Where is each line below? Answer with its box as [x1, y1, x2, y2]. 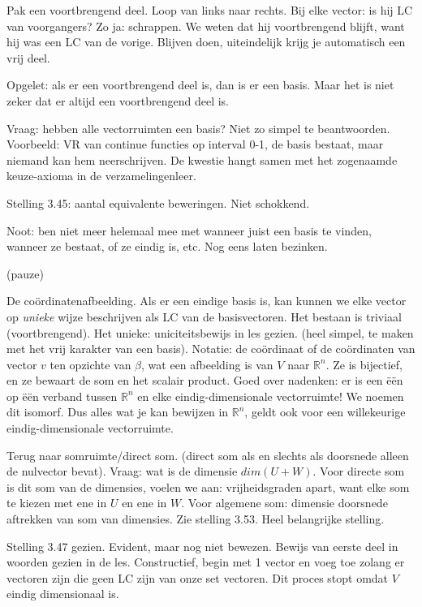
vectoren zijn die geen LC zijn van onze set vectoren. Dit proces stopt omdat [6, 569, 389, 586]
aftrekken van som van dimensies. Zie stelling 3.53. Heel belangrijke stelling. [6, 510, 385, 527]
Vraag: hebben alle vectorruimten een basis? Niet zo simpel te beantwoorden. [6, 119, 390, 136]
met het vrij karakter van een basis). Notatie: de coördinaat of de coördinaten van [6, 340, 416, 357]
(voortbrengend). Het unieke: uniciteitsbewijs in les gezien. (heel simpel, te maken [6, 324, 414, 341]
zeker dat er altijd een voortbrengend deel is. [6, 92, 230, 109]
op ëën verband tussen [6, 387, 118, 404]
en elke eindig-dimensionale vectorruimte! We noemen [137, 387, 404, 404]
